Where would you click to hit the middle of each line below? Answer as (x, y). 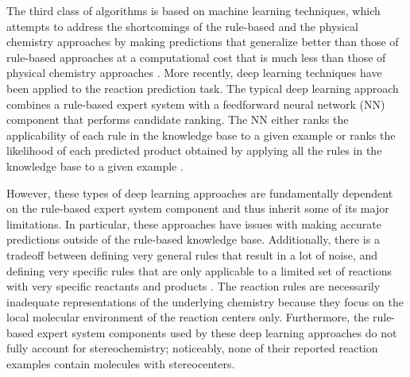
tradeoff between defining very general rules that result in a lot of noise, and (192, 254)
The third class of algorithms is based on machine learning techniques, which (193, 10)
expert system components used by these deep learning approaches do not (217, 332)
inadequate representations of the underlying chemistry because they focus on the (205, 301)
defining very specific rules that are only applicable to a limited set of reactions (199, 270)
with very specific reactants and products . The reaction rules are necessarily (193, 286)
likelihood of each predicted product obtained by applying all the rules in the (194, 150)
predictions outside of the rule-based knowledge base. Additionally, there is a (193, 239)
